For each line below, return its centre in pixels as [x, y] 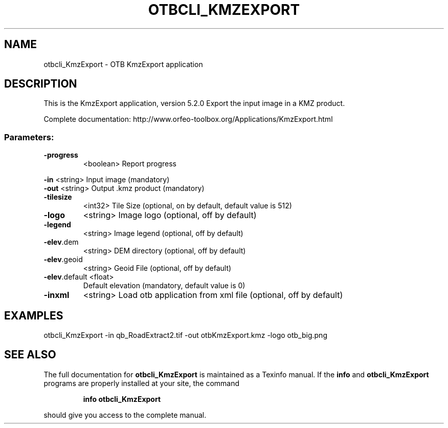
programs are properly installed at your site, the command [142, 383]
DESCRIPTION [41, 84]
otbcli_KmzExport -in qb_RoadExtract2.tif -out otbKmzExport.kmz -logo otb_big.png [185, 335]
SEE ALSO [30, 355]
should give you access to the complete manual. [125, 415]
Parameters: [29, 137]
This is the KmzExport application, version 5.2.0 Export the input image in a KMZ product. [194, 103]
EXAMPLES [34, 315]
